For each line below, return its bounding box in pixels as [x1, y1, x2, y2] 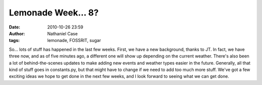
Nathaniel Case [47, 30, 78, 36]
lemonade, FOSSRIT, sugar [47, 38, 101, 43]
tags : [9, 38, 20, 43]
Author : [9, 30, 25, 36]
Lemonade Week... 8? [9, 7, 99, 18]
